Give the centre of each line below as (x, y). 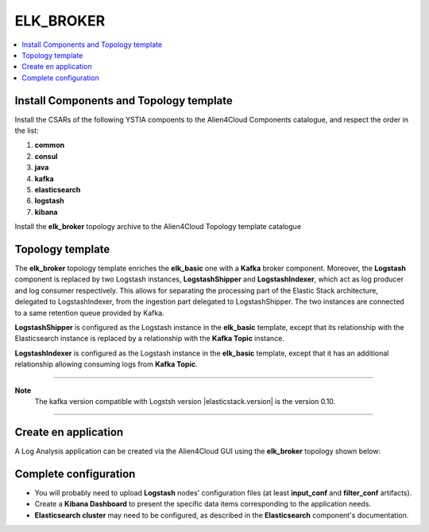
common (50, 145)
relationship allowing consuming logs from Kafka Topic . (106, 364)
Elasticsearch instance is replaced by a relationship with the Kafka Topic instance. (150, 339)
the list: (27, 130)
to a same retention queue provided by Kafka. (89, 313)
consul (46, 156)
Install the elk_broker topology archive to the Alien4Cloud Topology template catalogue (158, 227)
